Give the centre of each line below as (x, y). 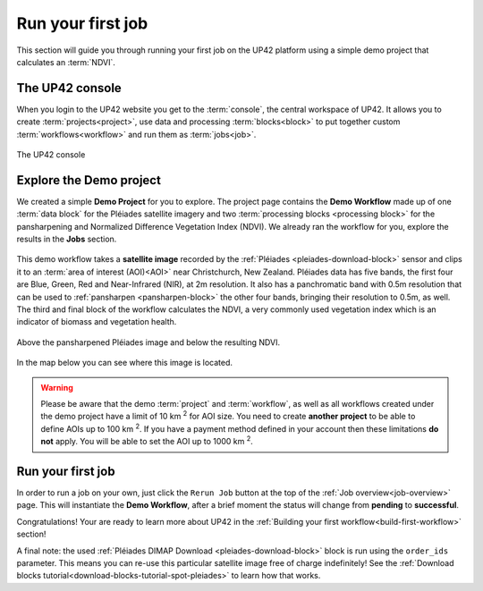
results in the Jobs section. (67, 239)
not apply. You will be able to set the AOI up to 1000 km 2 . (147, 441)
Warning (57, 387)
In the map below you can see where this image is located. (124, 363)
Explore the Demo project (89, 180)
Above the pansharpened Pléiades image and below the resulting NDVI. (148, 342)
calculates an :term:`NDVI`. (66, 62)
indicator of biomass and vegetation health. (97, 322)
